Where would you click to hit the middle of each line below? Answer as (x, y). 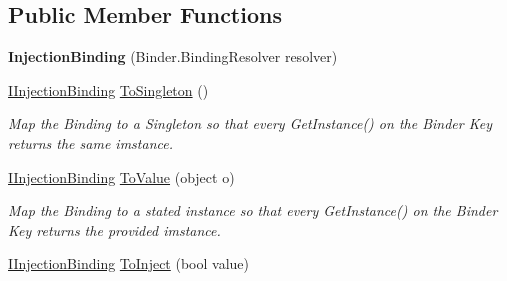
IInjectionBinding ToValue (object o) (121, 176)
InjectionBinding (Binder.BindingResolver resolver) (173, 56)
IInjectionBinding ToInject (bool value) (128, 263)
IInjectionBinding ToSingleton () (108, 89)
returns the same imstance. (90, 142)
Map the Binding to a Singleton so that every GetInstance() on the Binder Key (250, 123)
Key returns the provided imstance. (114, 229)
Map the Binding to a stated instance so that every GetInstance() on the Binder (253, 210)
